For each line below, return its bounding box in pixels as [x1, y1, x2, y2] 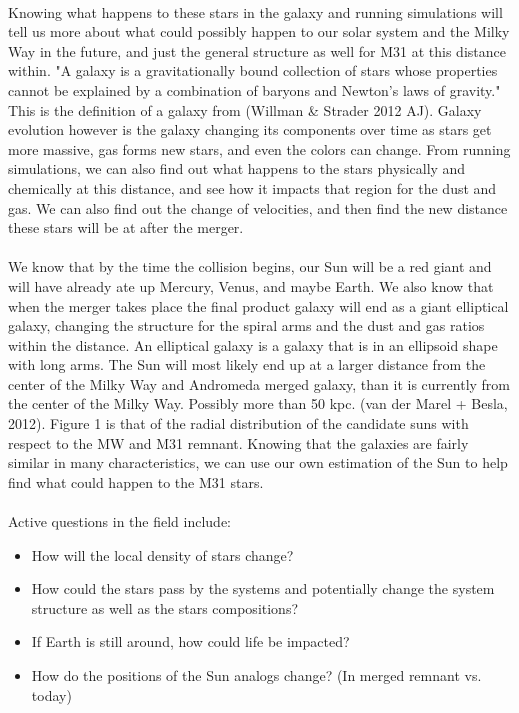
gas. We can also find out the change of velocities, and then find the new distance [8, 197, 508, 218]
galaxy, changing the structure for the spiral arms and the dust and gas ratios [8, 315, 485, 336]
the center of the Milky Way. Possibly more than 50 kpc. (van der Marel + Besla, [8, 393, 508, 414]
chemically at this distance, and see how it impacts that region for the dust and [8, 177, 497, 198]
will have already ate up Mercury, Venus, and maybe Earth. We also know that [8, 275, 494, 296]
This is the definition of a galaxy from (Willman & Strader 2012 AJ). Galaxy [8, 99, 482, 120]
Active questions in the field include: [8, 511, 231, 532]
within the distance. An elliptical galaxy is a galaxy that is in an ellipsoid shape [8, 334, 498, 355]
